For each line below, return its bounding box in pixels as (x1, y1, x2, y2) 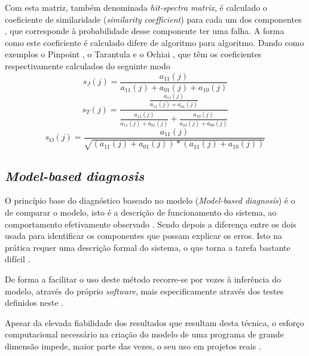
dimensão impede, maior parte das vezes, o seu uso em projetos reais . (5, 339, 261, 352)
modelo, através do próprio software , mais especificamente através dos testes (5, 284, 284, 297)
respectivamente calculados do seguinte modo (5, 59, 170, 72)
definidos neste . (5, 296, 64, 309)
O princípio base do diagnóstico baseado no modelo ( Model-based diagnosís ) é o (5, 194, 295, 207)
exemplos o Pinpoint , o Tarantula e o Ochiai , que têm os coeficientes (5, 48, 262, 60)
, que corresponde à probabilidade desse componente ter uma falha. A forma (5, 24, 284, 37)
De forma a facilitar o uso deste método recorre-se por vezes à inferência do (5, 272, 281, 285)
